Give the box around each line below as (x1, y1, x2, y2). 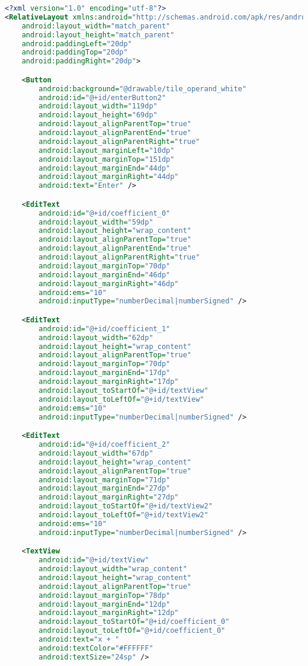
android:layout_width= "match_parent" (21, 21, 171, 30)
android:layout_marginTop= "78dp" (38, 591, 171, 600)
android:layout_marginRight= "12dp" (38, 609, 179, 617)
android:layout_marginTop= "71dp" (38, 475, 171, 484)
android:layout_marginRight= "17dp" (38, 377, 179, 386)
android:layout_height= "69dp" (38, 111, 158, 120)
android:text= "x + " (38, 635, 120, 644)
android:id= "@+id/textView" (38, 556, 149, 565)
